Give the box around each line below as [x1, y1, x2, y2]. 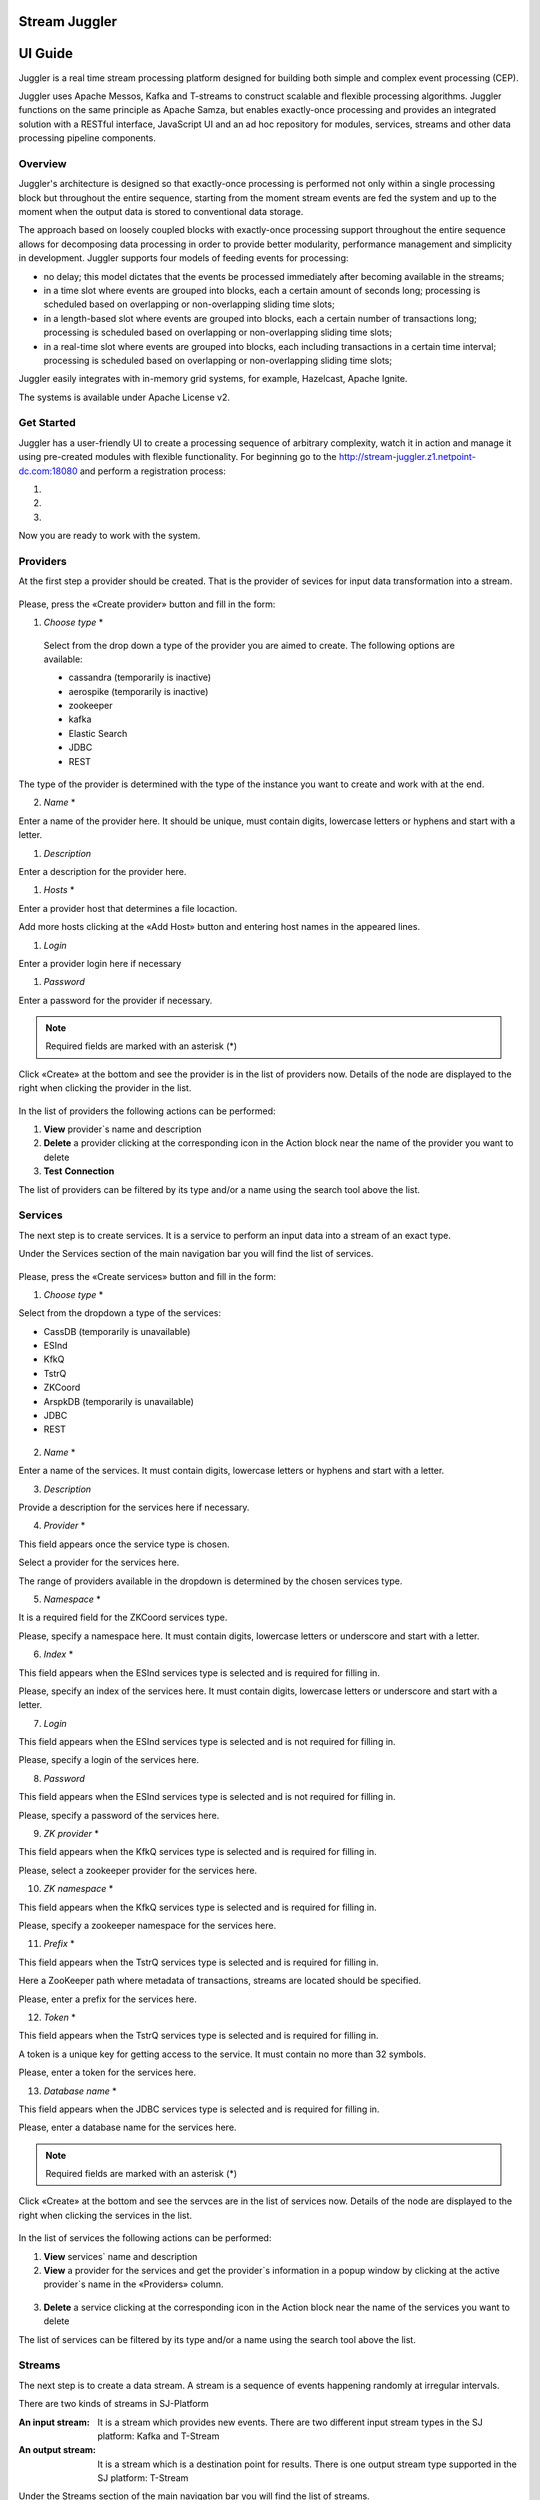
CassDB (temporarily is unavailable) [43, 1325, 191, 1337]
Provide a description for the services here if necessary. [18, 1501, 250, 1513]
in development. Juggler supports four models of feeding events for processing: [18, 252, 349, 264]
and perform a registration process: [79, 465, 227, 477]
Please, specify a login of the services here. [18, 1754, 200, 1766]
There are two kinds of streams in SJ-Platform [18, 2398, 209, 2410]
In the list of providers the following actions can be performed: [18, 1105, 276, 1117]
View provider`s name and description [43, 1123, 202, 1135]
